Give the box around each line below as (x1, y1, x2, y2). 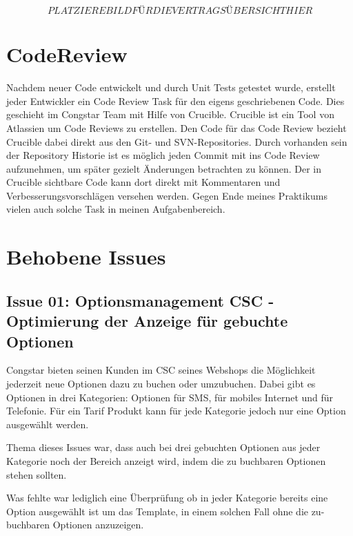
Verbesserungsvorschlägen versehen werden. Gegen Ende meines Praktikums (6, 188, 327, 202)
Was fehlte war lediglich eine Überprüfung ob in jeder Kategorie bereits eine (6, 490, 328, 505)
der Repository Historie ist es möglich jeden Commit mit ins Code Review (6, 148, 320, 162)
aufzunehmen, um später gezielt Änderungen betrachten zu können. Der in (6, 161, 322, 175)
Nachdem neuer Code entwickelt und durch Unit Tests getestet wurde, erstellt (6, 80, 336, 95)
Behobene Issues (6, 242, 166, 271)
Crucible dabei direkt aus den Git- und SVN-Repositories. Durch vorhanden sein (6, 134, 347, 149)
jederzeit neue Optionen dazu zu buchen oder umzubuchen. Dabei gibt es (6, 376, 316, 391)
